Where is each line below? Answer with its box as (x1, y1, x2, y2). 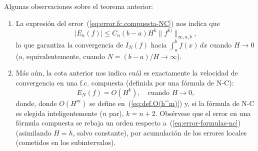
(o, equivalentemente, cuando (15, 50, 105, 61)
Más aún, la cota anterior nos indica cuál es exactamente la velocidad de (15, 67, 238, 78)
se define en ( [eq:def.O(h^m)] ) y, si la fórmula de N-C (89, 97, 254, 108)
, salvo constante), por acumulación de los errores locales (72, 127, 247, 137)
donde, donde (15, 97, 57, 108)
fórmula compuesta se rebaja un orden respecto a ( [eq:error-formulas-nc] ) (15, 117, 241, 128)
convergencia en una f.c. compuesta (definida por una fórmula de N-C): (15, 77, 234, 87)
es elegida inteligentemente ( (15, 107, 102, 118)
